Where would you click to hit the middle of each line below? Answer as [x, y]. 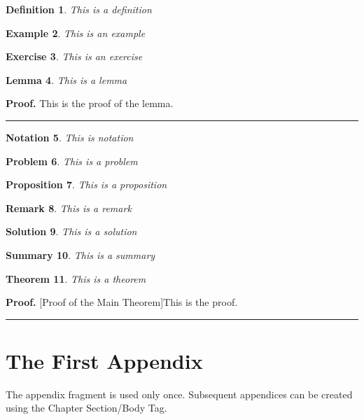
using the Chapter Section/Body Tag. [86, 408]
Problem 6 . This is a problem [72, 161]
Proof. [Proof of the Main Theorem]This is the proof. [122, 302]
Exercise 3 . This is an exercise [74, 56]
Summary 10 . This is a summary [80, 254]
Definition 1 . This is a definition [79, 9]
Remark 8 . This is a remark [69, 208]
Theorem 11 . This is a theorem [76, 278]
